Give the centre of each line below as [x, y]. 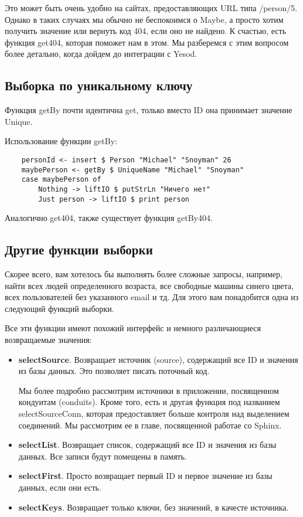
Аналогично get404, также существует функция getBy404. [109, 218]
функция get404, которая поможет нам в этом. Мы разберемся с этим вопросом [147, 42]
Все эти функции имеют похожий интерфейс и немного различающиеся [133, 328]
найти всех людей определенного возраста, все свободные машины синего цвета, [149, 285]
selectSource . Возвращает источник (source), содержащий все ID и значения [158, 359]
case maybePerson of [61, 180]
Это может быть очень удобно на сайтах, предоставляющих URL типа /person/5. [151, 8]
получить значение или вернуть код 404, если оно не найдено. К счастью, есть [146, 31]
